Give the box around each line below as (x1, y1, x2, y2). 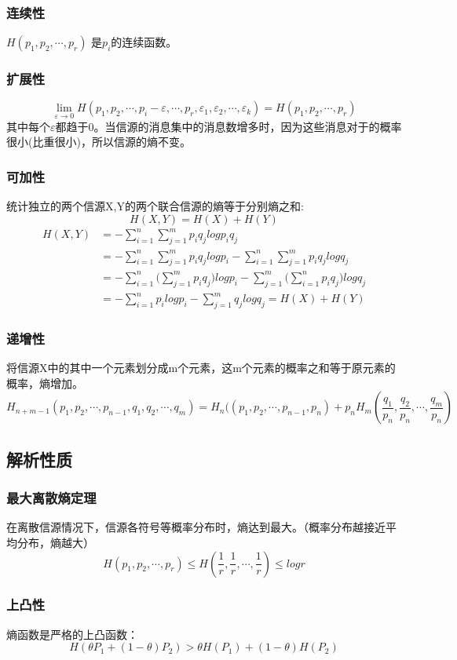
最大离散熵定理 (6, 488, 97, 508)
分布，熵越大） (16, 534, 94, 550)
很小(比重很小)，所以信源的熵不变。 (6, 133, 191, 150)
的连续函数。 (111, 34, 177, 50)
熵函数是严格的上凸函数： (6, 625, 138, 642)
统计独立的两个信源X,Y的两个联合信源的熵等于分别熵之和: (6, 198, 304, 214)
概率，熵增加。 (6, 374, 83, 391)
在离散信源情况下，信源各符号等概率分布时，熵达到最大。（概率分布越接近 (6, 519, 386, 535)
